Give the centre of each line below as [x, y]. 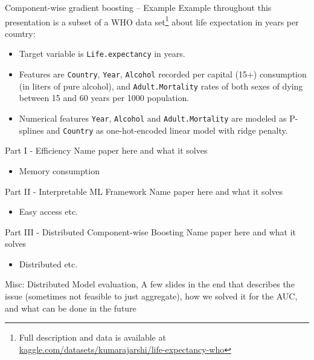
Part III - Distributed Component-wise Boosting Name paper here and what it [151, 231]
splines [31, 130]
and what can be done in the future [71, 308]
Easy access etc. [49, 211]
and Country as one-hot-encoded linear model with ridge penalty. [167, 130]
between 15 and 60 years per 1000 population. [104, 98]
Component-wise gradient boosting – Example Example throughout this [138, 7]
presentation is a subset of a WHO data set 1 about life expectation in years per [152, 21]
